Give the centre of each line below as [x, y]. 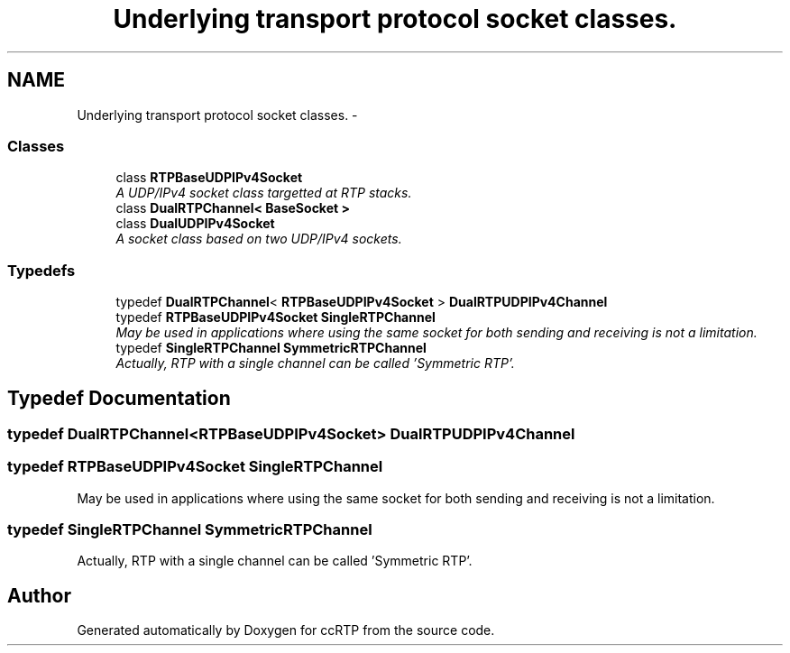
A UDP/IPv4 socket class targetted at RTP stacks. [264, 193]
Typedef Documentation [119, 398]
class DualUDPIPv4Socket [195, 224]
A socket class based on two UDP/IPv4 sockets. [259, 239]
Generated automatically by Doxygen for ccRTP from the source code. [286, 630]
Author [39, 595]
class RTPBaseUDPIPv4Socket [209, 178]
